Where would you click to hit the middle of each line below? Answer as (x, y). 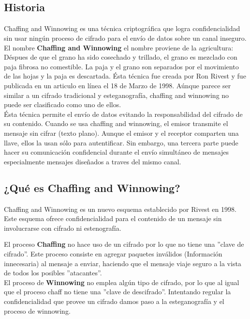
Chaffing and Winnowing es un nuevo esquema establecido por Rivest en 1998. (120, 209)
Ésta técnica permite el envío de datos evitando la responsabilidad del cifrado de (123, 114)
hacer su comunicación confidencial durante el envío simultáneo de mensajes (117, 152)
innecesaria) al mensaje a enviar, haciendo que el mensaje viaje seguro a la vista (123, 263)
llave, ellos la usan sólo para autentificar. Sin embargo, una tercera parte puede (121, 142)
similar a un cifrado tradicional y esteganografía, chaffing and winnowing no (117, 95)
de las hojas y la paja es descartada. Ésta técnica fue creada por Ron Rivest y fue (125, 76)
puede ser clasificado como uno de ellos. (63, 104)
